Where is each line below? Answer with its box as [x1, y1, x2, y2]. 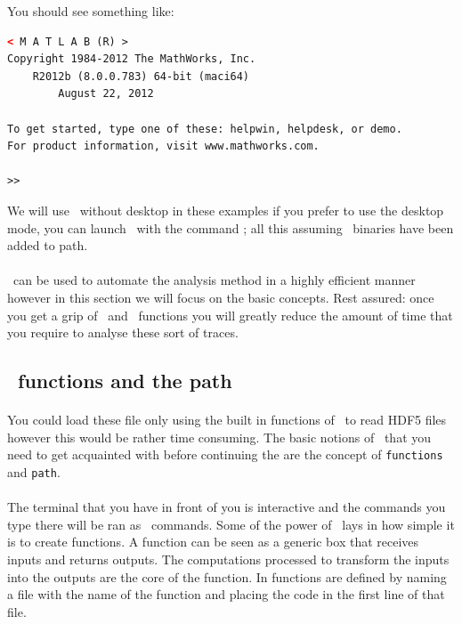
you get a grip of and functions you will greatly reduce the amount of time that [7, 305, 453, 324]
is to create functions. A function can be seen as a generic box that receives [7, 532, 419, 551]
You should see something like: [7, 2, 174, 20]
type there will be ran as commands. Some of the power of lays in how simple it [7, 515, 455, 533]
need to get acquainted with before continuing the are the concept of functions [7, 445, 443, 464]
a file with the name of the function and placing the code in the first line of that [7, 585, 445, 604]
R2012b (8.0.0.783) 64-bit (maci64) [32, 69, 250, 83]
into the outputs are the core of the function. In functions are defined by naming [7, 567, 447, 586]
